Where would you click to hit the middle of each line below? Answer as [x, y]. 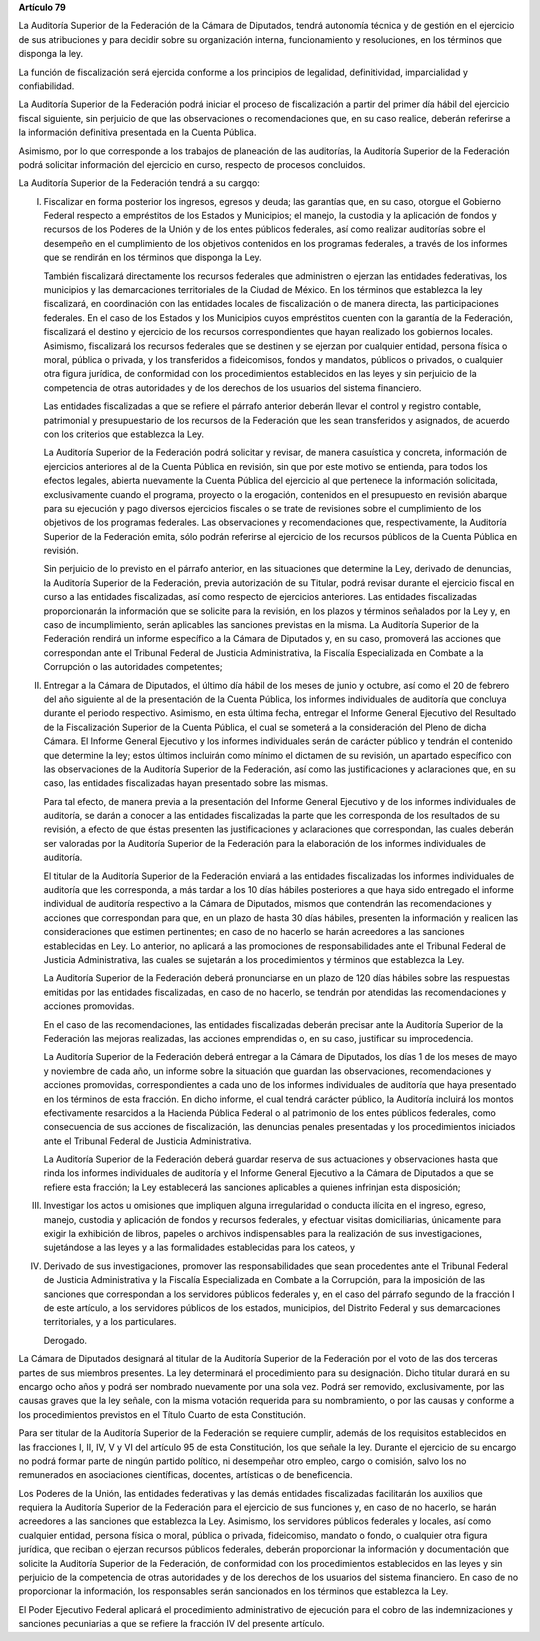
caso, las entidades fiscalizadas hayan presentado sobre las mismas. [186, 783]
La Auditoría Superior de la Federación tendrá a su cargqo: [139, 183]
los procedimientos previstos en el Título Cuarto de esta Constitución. [162, 1414]
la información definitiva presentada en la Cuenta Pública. [137, 132]
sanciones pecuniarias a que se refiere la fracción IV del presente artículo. [171, 1624]
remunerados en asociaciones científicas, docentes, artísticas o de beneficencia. [185, 1475]
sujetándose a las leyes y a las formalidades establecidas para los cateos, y [199, 1247]
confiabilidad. [46, 86]
